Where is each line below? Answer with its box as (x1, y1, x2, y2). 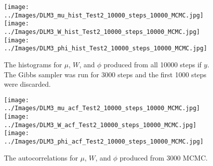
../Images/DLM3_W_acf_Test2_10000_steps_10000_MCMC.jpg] (4, 121, 197, 129)
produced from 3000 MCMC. (119, 152, 208, 163)
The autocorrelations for (4, 152, 78, 163)
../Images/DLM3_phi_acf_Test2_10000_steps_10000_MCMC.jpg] (4, 138, 204, 145)
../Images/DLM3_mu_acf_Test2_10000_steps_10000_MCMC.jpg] (4, 105, 200, 112)
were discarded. (4, 79, 51, 89)
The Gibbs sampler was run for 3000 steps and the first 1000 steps (4, 69, 207, 79)
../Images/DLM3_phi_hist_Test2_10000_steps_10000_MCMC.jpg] (4, 45, 208, 52)
